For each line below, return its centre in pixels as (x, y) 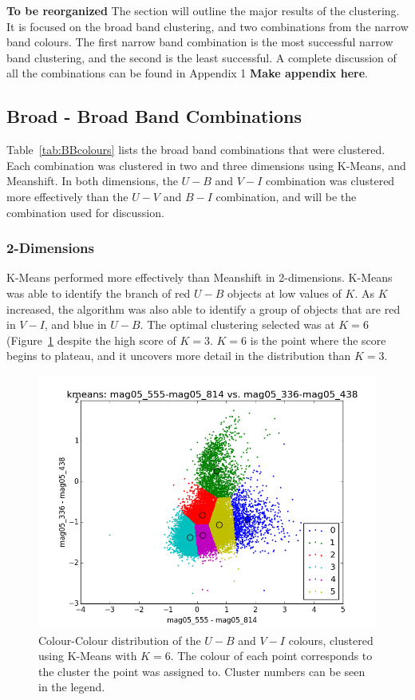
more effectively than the (67, 196)
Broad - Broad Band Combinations (154, 116)
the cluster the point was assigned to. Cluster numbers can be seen (202, 671)
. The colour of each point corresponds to (271, 656)
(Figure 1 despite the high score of (91, 340)
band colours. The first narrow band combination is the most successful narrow (200, 42)
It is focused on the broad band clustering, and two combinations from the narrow (207, 26)
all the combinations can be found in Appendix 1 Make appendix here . (187, 73)
